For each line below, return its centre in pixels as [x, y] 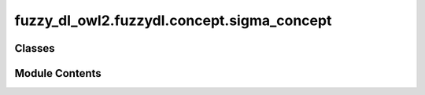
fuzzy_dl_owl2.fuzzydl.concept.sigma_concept [173, 20]
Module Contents [58, 73]
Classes [35, 48]
